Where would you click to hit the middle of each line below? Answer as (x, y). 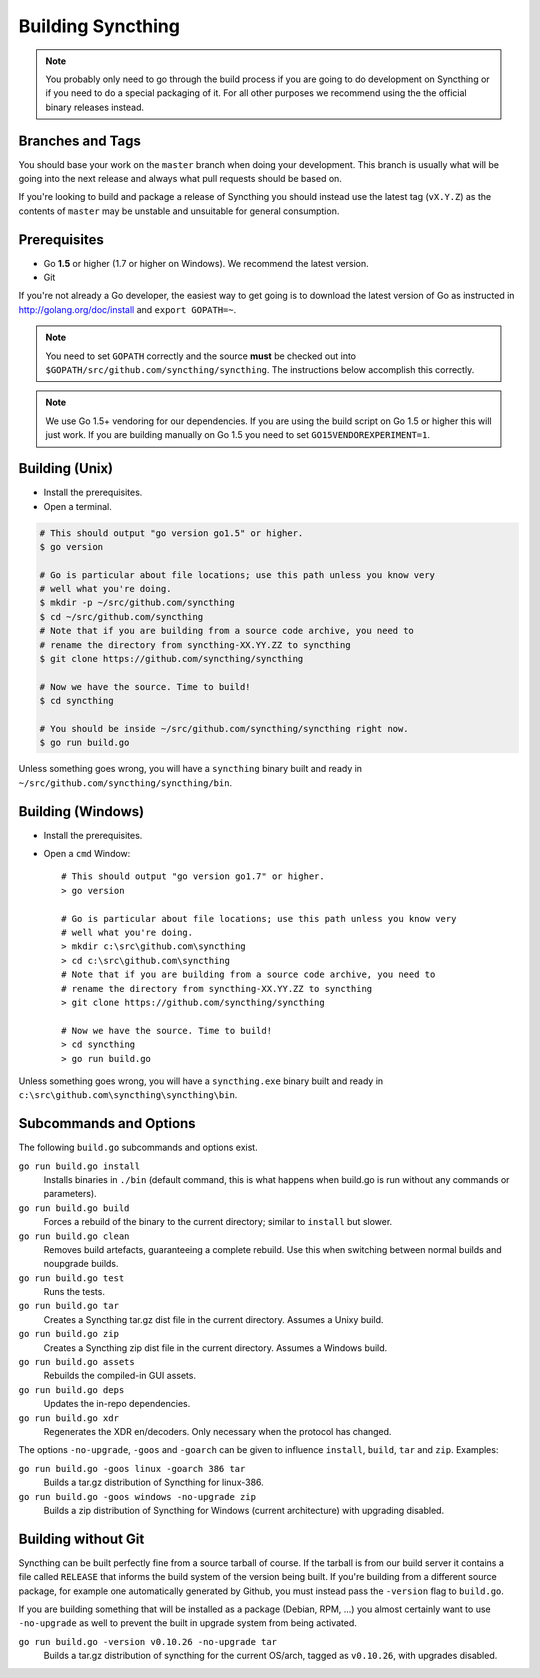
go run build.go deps (71, 1389)
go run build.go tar (69, 1306)
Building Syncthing (99, 26)
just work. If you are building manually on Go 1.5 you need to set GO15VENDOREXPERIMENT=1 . (237, 435)
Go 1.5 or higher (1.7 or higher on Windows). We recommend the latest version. (206, 263)
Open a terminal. (77, 506)
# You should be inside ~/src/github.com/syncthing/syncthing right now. (224, 728)
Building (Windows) (81, 811)
